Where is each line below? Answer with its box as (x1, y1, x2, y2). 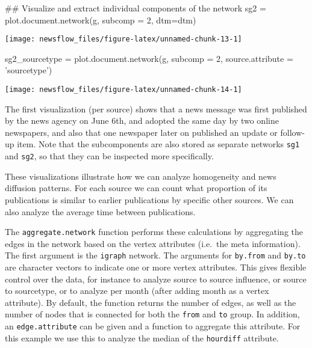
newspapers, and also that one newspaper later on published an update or (5, 126, 278, 138)
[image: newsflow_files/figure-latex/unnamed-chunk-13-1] (5, 35, 242, 44)
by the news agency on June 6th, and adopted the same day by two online (5, 114, 279, 127)
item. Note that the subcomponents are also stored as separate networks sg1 (17, 138, 300, 150)
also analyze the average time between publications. (5, 205, 196, 218)
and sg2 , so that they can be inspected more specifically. (5, 150, 214, 162)
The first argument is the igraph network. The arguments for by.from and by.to (5, 249, 306, 261)
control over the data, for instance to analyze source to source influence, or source (5, 272, 307, 285)
